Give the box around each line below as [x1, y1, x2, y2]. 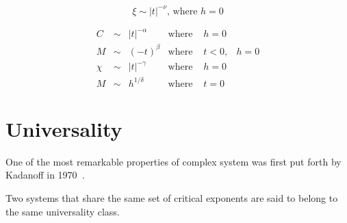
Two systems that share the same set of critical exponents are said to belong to [5, 190, 338, 205]
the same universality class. [5, 204, 120, 218]
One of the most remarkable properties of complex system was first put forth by [5, 154, 342, 168]
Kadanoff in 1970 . [5, 168, 85, 182]
